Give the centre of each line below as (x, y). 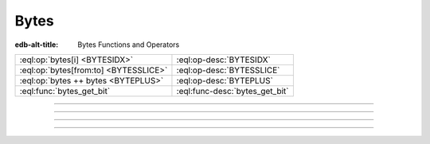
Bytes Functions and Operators (129, 45)
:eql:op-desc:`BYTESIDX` (223, 60)
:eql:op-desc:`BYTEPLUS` (225, 80)
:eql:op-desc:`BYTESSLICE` (228, 70)
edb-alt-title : (37, 45)
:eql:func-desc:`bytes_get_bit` (233, 91)
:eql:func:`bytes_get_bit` (65, 91)
